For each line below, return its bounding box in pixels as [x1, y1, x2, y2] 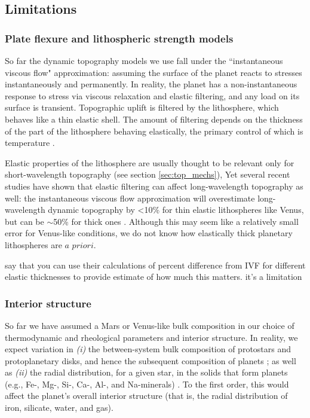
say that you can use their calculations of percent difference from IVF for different [5, 258, 306, 271]
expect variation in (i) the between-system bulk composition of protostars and [5, 343, 291, 355]
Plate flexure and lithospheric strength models [5, 30, 234, 45]
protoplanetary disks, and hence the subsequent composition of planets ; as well [5, 354, 296, 367]
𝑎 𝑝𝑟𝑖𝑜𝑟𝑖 [65, 241, 94, 250]
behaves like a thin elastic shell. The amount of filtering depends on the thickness [5, 112, 303, 125]
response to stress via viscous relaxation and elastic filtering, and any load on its [5, 89, 300, 102]
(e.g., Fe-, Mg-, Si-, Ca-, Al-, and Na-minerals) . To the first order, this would [5, 377, 289, 390]
